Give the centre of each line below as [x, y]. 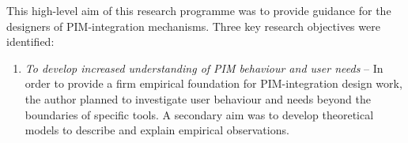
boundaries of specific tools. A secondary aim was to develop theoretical [199, 114]
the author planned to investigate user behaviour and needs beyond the [198, 98]
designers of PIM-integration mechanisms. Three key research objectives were [193, 26]
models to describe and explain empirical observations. [157, 130]
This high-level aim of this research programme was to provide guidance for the [199, 10]
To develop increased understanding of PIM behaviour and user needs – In [204, 68]
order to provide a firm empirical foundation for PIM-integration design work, [213, 83]
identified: [30, 41]
